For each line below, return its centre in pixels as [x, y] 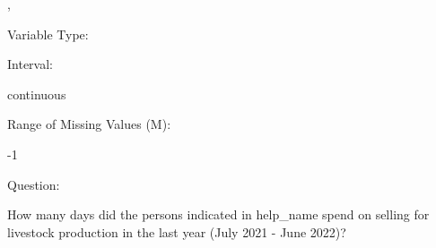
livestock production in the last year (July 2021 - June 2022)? [177, 231]
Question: [34, 184]
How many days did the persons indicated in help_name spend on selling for [218, 214]
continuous [37, 94]
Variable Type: [48, 34]
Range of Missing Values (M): [89, 124]
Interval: [30, 64]
